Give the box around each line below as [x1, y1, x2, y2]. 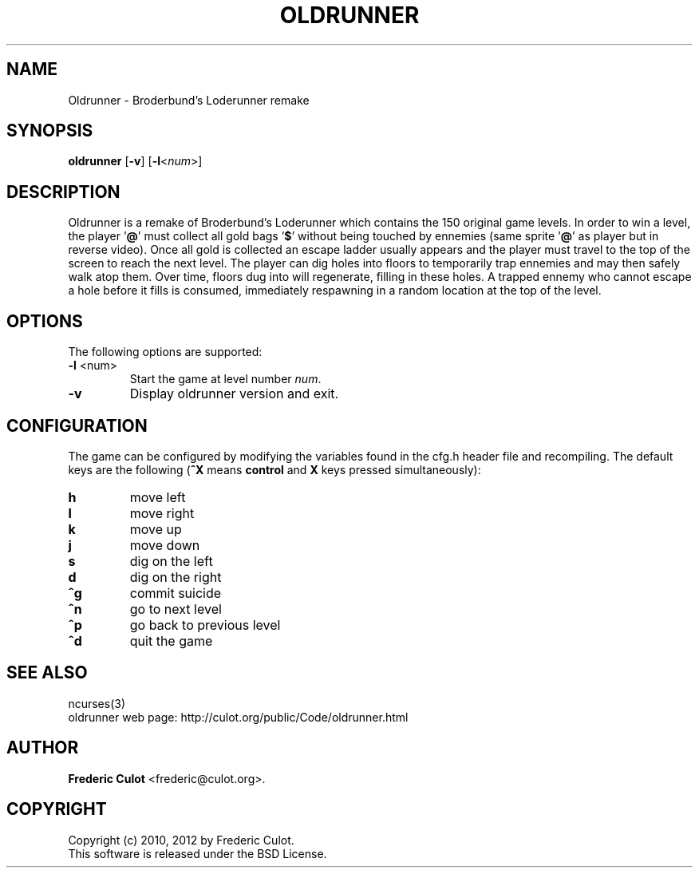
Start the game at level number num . [129, 372, 322, 386]
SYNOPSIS [6, 121, 93, 141]
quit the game [129, 632, 213, 649]
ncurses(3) [68, 696, 126, 710]
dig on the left [129, 552, 213, 569]
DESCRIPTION [6, 181, 120, 202]
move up [129, 520, 182, 537]
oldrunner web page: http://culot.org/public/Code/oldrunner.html [68, 710, 409, 724]
